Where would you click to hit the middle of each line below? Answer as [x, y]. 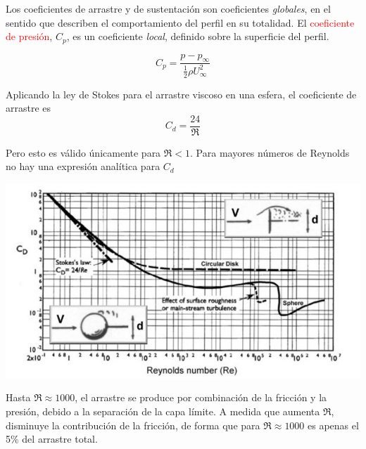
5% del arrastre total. [52, 439]
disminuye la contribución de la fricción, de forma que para [133, 425]
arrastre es [29, 108]
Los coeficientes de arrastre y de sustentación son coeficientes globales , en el [168, 8]
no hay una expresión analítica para [83, 166]
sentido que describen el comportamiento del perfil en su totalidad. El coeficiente [180, 22]
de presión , [29, 36]
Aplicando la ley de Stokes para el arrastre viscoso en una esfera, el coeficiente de [181, 94]
